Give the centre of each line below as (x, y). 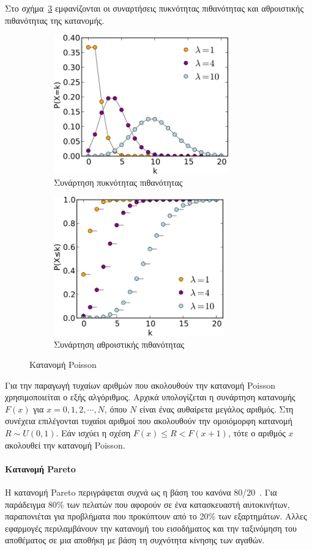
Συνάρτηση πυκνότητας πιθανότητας (118, 182)
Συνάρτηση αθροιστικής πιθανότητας (119, 344)
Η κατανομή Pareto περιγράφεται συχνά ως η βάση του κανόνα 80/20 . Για (141, 492)
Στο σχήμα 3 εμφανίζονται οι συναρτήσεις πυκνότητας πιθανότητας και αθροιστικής (154, 8)
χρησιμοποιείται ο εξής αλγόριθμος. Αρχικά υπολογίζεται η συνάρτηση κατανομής (150, 397)
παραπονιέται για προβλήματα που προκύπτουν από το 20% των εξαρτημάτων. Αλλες (156, 516)
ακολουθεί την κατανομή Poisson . (65, 445)
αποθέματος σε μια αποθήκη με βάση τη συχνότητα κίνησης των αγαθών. (135, 540)
